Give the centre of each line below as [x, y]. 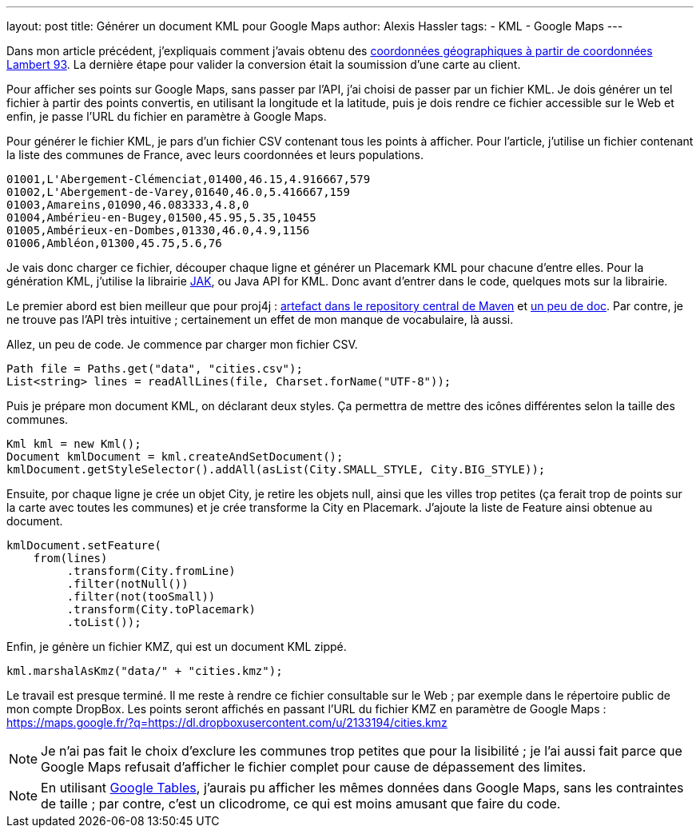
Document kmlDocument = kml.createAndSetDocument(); [175, 457]
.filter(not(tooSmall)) [141, 597]
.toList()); [104, 622]
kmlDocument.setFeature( [84, 545]
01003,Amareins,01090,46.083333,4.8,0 [128, 205]
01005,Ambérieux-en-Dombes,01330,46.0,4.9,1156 [158, 230]
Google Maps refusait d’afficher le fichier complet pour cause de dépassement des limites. [314, 767]
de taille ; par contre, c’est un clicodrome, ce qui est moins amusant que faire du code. [301, 804]
